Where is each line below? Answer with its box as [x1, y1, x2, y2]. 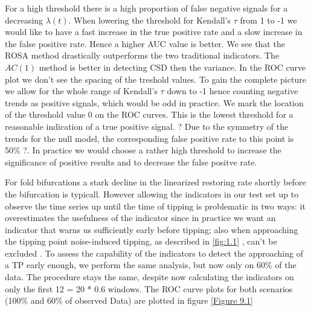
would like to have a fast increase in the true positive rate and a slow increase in [5, 25, 303, 38]
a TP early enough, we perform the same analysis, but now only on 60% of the [5, 258, 297, 271]
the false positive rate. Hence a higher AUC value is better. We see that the [5, 37, 285, 50]
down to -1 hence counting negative [167, 85, 298, 97]
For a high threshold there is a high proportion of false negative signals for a [5, 2, 288, 14]
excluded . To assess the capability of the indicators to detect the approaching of [5, 246, 303, 259]
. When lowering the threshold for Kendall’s [68, 13, 231, 26]
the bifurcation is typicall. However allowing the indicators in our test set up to [5, 187, 299, 200]
